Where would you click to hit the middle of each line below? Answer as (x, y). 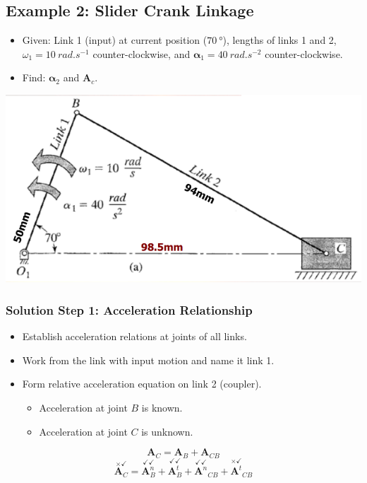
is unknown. (167, 431)
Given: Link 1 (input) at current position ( (115, 40)
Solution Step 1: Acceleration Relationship (129, 309)
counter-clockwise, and (142, 53)
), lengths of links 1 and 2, (279, 40)
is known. (162, 407)
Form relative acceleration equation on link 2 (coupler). (142, 384)
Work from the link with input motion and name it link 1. (148, 360)
